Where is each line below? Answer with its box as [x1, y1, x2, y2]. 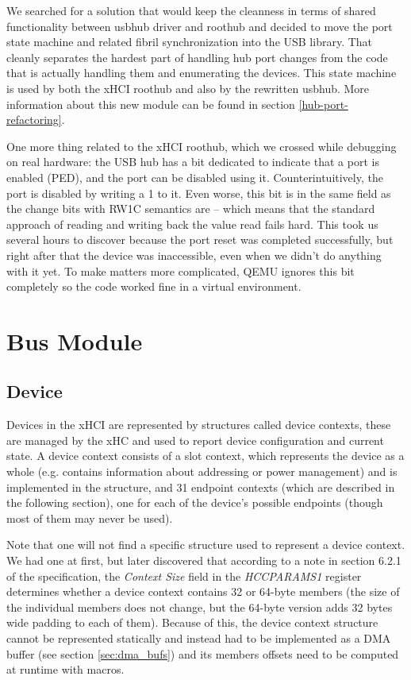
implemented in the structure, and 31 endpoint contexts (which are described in [6, 478, 395, 495]
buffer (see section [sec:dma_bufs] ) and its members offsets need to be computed [6, 645, 399, 662]
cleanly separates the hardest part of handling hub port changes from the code [6, 48, 388, 65]
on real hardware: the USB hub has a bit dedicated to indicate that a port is [6, 153, 379, 170]
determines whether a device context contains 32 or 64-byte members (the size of [6, 583, 400, 600]
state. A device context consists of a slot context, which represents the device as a [6, 447, 405, 464]
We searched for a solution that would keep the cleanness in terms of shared [6, 2, 376, 18]
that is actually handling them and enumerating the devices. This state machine [6, 64, 397, 81]
